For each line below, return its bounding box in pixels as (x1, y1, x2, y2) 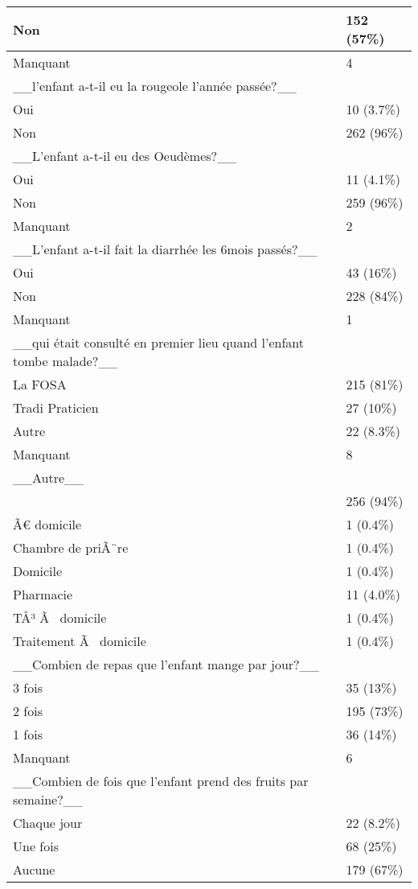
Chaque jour (13, 813, 83, 832)
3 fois (13, 678, 43, 697)
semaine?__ (13, 790, 83, 809)
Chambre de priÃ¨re (13, 538, 129, 557)
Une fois (13, 837, 59, 855)
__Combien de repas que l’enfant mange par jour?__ (13, 655, 319, 673)
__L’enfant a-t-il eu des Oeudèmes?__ (13, 146, 237, 165)
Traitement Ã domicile (13, 632, 146, 650)
